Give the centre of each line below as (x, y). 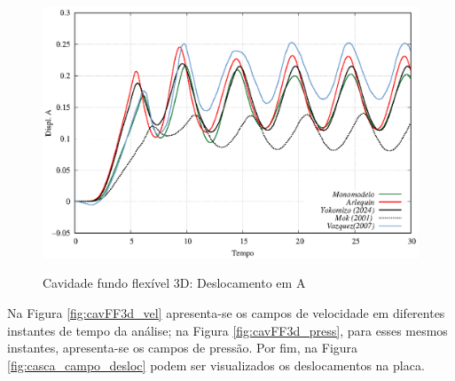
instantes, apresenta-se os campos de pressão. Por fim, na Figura (183, 348)
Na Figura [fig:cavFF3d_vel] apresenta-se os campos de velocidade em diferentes (226, 312)
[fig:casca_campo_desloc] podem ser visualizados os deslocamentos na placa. (216, 365)
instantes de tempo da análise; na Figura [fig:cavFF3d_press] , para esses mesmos (227, 330)
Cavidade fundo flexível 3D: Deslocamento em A (174, 283)
